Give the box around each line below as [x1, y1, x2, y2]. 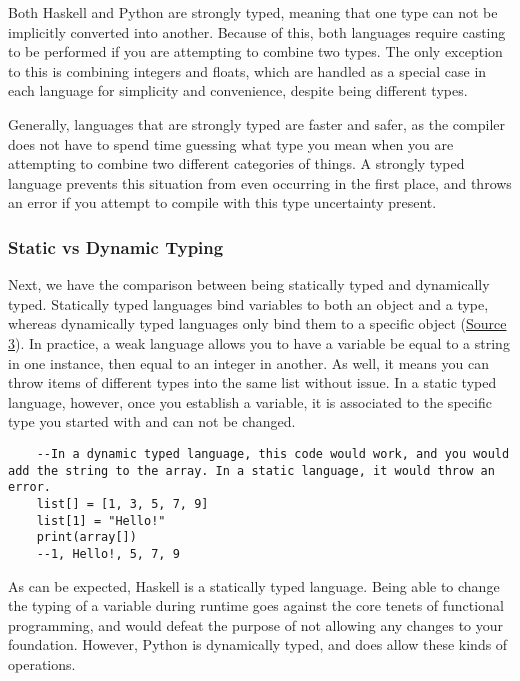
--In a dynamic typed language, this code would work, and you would [36, 446, 510, 461]
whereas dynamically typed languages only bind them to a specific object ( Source [8, 313, 507, 334]
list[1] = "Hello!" [36, 513, 166, 528]
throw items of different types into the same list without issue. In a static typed [8, 372, 497, 393]
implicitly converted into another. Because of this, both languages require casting [8, 21, 506, 42]
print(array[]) [36, 530, 137, 545]
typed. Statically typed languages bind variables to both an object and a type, [8, 293, 489, 314]
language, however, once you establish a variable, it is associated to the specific [8, 391, 492, 412]
